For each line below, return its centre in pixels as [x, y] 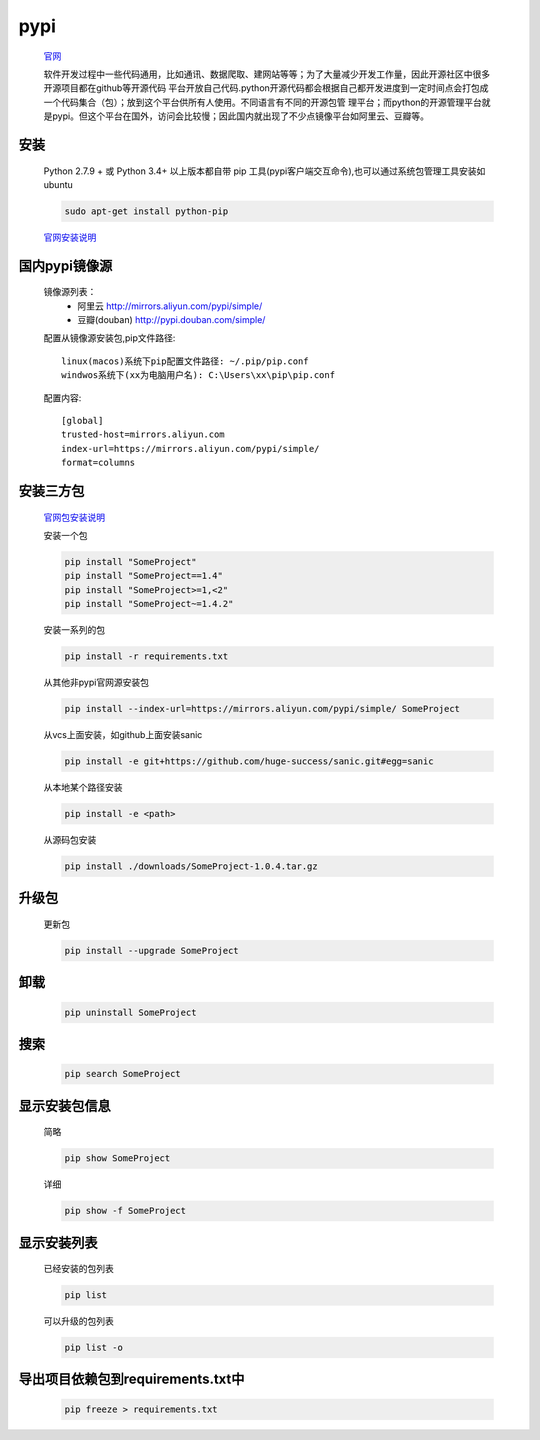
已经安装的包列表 [78, 1269]
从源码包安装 [70, 839]
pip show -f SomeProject [125, 1211]
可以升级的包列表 [78, 1321]
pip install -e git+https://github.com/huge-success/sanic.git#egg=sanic [249, 761]
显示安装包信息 [64, 1105]
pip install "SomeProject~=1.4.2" [149, 604]
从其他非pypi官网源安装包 [96, 682]
